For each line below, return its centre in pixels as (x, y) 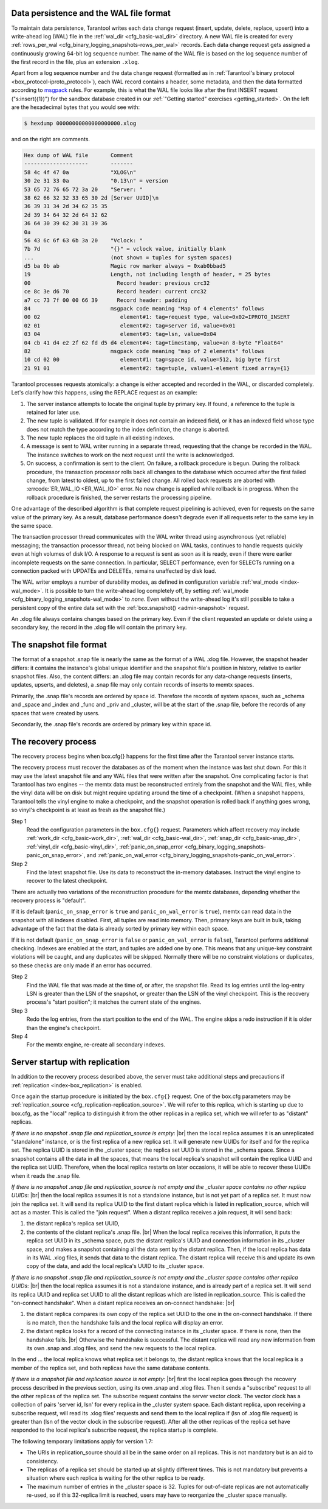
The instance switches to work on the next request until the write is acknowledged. (130, 455)
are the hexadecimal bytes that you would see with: (76, 107)
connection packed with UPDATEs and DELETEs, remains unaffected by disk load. (114, 571)
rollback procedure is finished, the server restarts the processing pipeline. (119, 497)
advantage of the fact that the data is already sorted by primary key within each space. (120, 929)
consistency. (42, 1461)
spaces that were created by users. (56, 713)
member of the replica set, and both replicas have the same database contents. (111, 1368)
